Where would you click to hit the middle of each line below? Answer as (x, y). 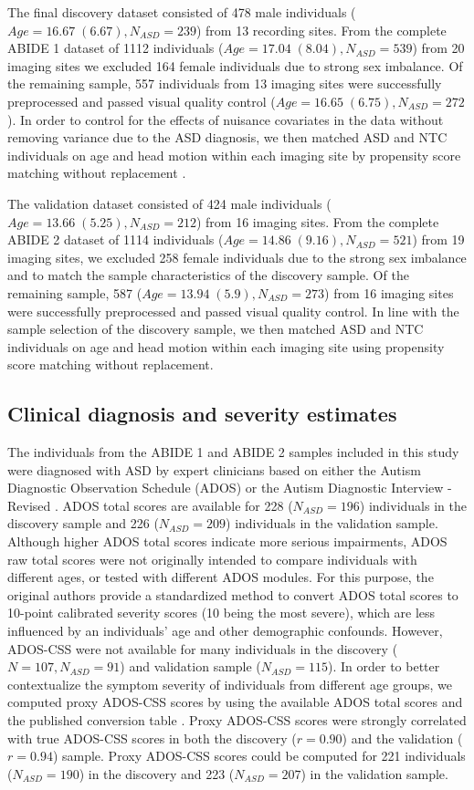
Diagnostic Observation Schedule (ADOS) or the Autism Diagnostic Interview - (230, 488)
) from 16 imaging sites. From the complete (317, 221)
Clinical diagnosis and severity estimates (202, 414)
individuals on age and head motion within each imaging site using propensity (226, 346)
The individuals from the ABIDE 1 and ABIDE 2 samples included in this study (233, 452)
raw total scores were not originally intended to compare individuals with (212, 559)
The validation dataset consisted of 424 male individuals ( (169, 203)
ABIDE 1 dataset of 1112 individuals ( (116, 48)
